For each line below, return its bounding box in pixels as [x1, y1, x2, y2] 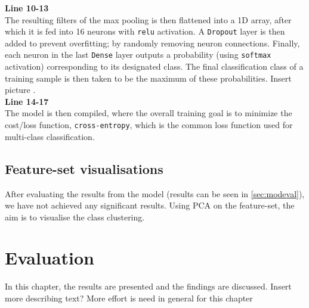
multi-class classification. [5, 130, 95, 142]
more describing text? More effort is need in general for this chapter [5, 292, 253, 304]
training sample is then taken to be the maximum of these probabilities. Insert [5, 71, 292, 84]
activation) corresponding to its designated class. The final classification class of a [5, 60, 304, 73]
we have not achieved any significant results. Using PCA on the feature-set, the [5, 199, 295, 211]
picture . [5, 83, 36, 96]
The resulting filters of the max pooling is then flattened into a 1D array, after [5, 13, 292, 26]
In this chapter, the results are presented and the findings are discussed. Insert [5, 280, 292, 293]
